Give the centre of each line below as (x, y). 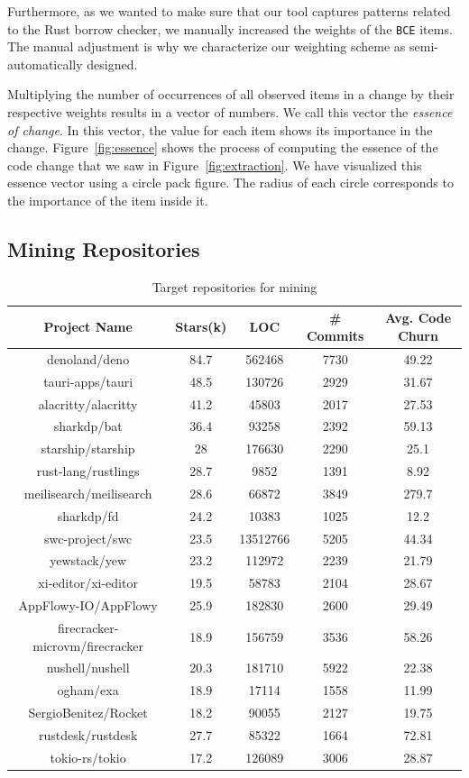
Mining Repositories (104, 248)
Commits (335, 335)
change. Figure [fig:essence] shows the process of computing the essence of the (223, 147)
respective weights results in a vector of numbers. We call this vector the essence (230, 112)
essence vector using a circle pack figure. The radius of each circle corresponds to (230, 183)
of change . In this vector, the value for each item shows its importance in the (220, 129)
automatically (45, 64)
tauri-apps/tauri (88, 381)
